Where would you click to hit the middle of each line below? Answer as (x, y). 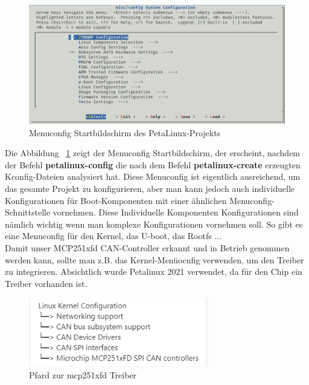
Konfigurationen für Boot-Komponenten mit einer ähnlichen (116, 200)
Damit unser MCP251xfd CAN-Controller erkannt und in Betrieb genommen (147, 248)
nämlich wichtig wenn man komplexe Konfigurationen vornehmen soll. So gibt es (154, 224)
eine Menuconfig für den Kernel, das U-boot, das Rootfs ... (113, 236)
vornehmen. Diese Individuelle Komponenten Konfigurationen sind (176, 212)
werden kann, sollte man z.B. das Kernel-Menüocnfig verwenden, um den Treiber (154, 259)
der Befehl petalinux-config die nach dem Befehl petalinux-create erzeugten (153, 164)
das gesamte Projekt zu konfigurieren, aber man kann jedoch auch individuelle (150, 189)
